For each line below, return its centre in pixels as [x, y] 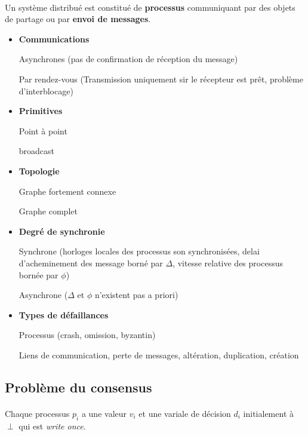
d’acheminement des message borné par [91, 262]
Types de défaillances [64, 314]
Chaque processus [37, 413]
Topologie [39, 171]
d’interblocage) [46, 90]
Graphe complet [48, 211]
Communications [54, 39]
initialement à [268, 413]
